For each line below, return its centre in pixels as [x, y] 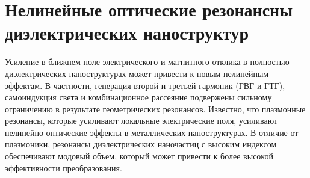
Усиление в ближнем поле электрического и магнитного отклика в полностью [147, 62]
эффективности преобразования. [64, 167]
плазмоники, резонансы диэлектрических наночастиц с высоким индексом [141, 144]
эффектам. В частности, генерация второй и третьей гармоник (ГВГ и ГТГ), [145, 85]
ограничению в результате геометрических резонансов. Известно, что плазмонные [155, 109]
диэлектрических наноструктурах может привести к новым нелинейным [137, 73]
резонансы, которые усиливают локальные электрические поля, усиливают [141, 121]
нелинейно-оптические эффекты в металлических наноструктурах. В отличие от [152, 132]
